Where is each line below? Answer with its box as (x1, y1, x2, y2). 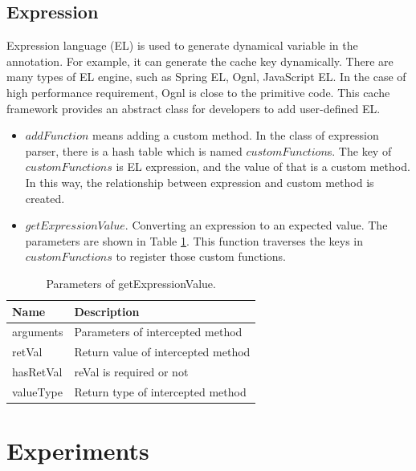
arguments (12, 323, 63, 340)
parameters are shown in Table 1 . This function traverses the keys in (25, 232, 364, 249)
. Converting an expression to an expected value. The (124, 217, 388, 233)
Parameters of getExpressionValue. (46, 274, 216, 291)
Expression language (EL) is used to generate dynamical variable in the (6, 37, 358, 54)
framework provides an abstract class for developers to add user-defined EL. (6, 99, 381, 116)
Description (74, 302, 140, 319)
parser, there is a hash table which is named (25, 142, 243, 159)
